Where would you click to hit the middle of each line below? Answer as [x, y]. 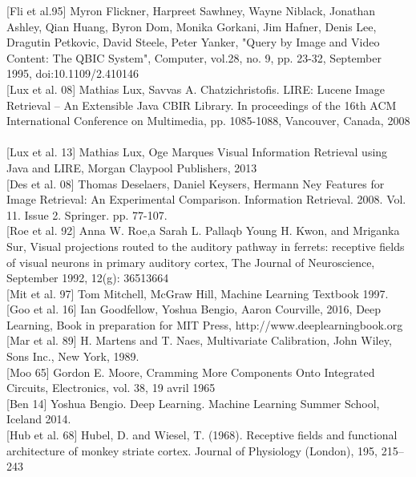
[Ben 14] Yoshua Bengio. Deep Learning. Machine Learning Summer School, [193, 403]
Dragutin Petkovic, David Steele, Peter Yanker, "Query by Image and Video [193, 42]
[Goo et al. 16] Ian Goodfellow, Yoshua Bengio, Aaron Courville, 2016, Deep [194, 309]
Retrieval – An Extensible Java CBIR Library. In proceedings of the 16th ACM [202, 105]
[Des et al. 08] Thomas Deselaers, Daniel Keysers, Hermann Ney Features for [196, 183]
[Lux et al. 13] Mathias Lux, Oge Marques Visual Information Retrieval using [197, 152]
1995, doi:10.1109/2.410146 [73, 73]
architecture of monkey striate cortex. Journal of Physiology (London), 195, [192, 450]
